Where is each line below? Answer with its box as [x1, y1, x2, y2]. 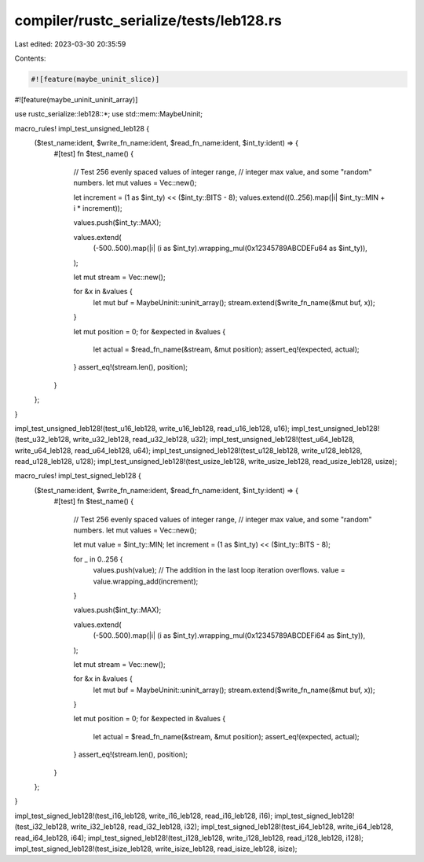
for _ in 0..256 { [73, 554, 123, 564]
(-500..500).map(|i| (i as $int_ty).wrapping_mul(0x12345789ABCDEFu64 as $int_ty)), [93, 244, 368, 253]
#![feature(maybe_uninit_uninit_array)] [14, 94, 138, 104]
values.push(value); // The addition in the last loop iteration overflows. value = [93, 565, 345, 575]
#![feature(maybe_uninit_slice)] [31, 75, 160, 83]
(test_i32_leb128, [14, 822, 70, 831]
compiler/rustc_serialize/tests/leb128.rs [14, 12, 283, 29]
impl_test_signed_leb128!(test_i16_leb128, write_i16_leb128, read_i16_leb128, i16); [14, 811, 273, 820]
